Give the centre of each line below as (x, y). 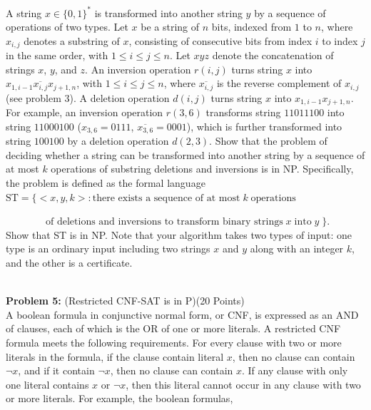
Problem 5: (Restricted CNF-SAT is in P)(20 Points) (125, 301)
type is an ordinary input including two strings (108, 248)
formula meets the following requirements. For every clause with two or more (174, 342)
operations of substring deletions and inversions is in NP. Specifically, (202, 169)
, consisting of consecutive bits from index (220, 40)
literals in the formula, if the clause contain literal (115, 356)
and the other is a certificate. (69, 263)
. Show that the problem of (268, 141)
